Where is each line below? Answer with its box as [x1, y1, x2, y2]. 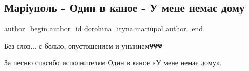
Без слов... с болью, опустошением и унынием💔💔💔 [4, 40, 162, 51]
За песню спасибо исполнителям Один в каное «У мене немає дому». [4, 57, 222, 68]
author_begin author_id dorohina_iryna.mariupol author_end [4, 23, 203, 34]
